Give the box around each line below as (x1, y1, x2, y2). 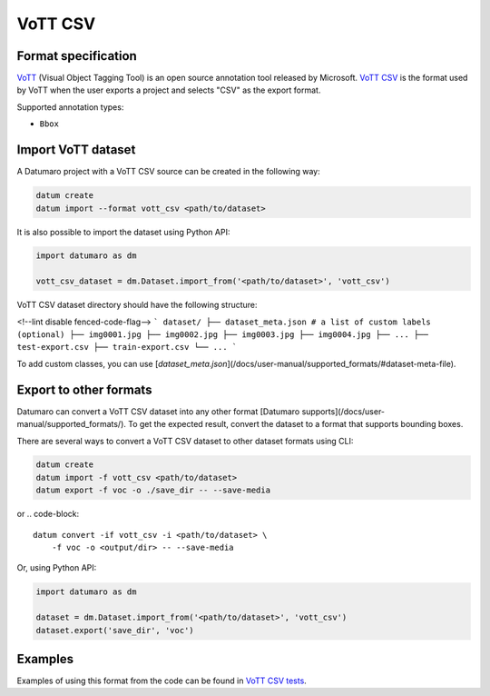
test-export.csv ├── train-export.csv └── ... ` (16, 342, 238, 353)
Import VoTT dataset (16, 142, 136, 158)
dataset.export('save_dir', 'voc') (35, 625, 194, 635)
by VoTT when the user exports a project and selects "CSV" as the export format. (16, 85, 321, 95)
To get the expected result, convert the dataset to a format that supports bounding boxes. (127, 419, 464, 430)
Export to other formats (16, 382, 152, 397)
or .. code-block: (16, 509, 80, 520)
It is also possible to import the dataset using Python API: (16, 226, 230, 237)
